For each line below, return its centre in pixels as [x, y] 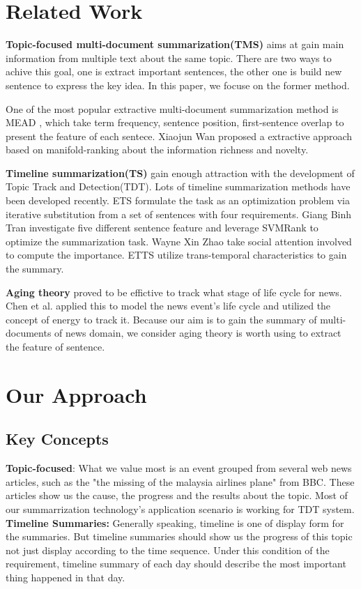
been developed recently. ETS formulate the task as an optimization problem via [178, 200]
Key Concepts [57, 439]
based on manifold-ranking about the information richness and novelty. [157, 150]
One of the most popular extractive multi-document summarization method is [172, 108]
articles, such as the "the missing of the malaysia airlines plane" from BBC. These [180, 481]
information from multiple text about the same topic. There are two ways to [169, 58]
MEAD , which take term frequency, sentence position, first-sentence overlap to [175, 122]
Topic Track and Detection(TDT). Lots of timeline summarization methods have [178, 186]
